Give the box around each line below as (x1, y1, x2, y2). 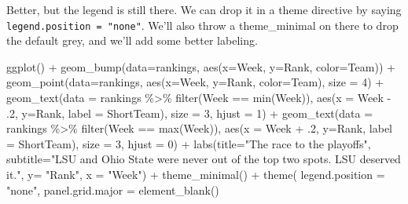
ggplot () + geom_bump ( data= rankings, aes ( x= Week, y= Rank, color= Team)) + (6, 58, 395, 75)
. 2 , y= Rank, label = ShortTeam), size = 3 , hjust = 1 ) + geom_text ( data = (6, 104, 373, 121)
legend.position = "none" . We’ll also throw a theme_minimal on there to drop (6, 16, 399, 33)
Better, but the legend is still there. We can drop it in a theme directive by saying (6, 2, 402, 17)
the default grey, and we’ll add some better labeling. (6, 32, 258, 49)
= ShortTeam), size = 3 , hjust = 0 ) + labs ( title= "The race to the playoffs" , (6, 135, 371, 151)
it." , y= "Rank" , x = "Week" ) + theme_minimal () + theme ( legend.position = (6, 166, 385, 182)
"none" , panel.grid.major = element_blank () (6, 181, 219, 198)
